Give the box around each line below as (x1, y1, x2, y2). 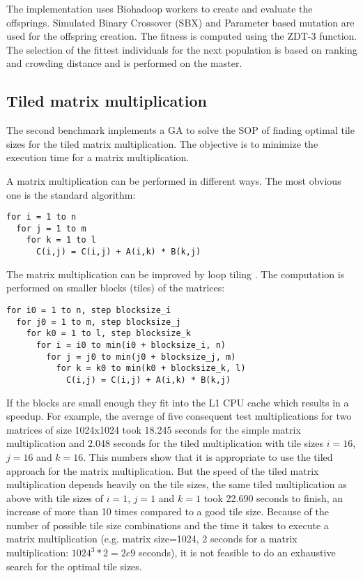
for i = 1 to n (6, 212, 77, 222)
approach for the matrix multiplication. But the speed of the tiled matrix (6, 463, 319, 478)
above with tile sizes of (6, 490, 103, 505)
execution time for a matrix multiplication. (6, 150, 190, 165)
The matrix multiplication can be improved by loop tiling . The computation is (6, 266, 345, 281)
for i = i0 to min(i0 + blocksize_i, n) (36, 340, 226, 350)
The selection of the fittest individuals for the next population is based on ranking (6, 42, 357, 56)
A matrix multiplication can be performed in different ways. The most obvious (6, 173, 341, 188)
